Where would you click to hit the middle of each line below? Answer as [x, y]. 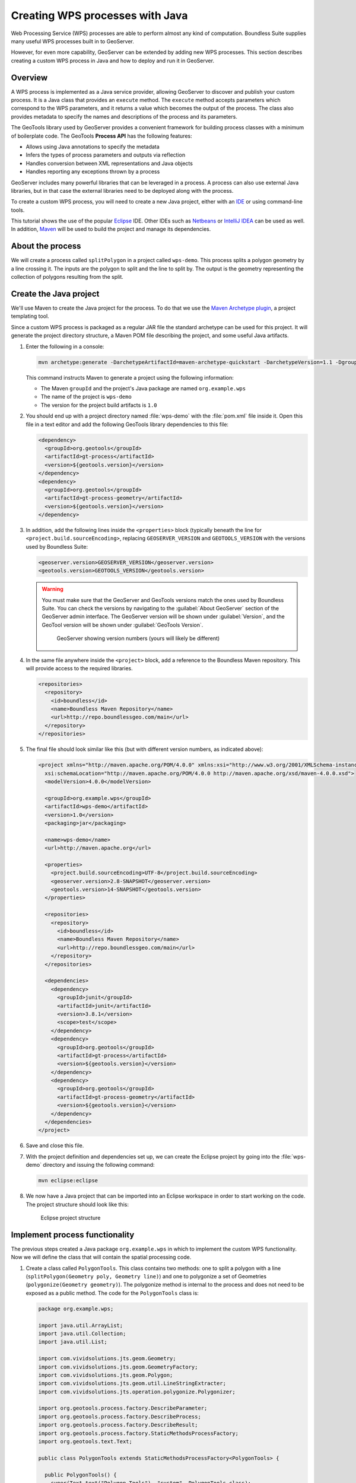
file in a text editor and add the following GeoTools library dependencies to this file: [127, 424]
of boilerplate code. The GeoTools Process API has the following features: [101, 136]
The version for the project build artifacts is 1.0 [99, 405]
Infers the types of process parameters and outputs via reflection [106, 155]
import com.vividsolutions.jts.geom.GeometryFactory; [118, 1367]
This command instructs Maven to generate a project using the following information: [130, 377]
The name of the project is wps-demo [86, 397]
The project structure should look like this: [77, 1204]
